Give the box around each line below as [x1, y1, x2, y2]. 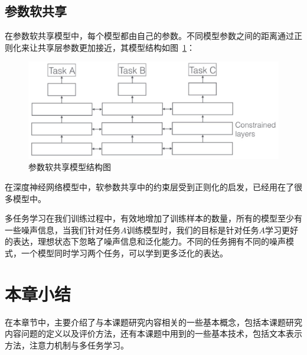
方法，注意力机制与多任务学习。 [5, 338, 129, 351]
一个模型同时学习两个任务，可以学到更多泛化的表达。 [21, 246, 228, 259]
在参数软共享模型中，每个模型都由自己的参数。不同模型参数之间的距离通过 [5, 30, 294, 42]
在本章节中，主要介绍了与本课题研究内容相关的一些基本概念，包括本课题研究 [5, 315, 302, 328]
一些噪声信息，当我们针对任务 [5, 223, 120, 236]
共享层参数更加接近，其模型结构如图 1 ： [37, 41, 195, 53]
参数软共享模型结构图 [28, 161, 111, 173]
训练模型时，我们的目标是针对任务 [126, 223, 259, 236]
